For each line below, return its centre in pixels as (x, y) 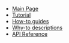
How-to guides (30, 21)
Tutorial (21, 15)
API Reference (30, 34)
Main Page (25, 9)
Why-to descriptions (37, 27)
